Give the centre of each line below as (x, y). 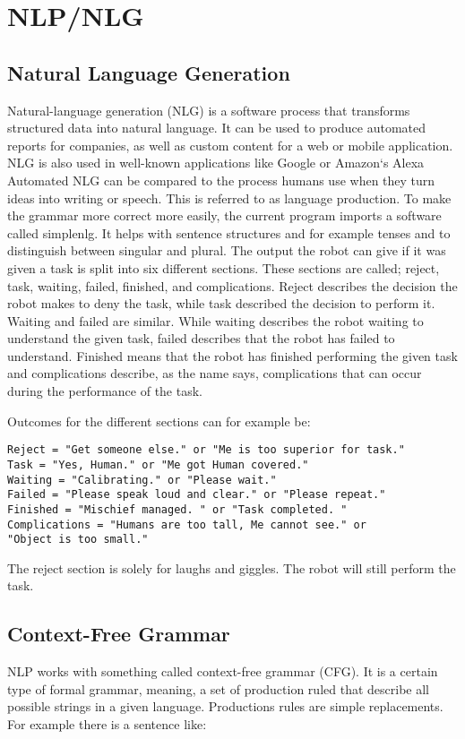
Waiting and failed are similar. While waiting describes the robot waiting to (215, 320)
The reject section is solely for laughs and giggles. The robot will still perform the (232, 567)
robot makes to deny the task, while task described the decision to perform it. (221, 303)
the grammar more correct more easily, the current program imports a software (224, 215)
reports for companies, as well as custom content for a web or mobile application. (230, 145)
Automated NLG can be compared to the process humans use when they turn (221, 180)
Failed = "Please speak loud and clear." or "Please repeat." (197, 495)
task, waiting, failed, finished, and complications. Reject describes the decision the (232, 285)
